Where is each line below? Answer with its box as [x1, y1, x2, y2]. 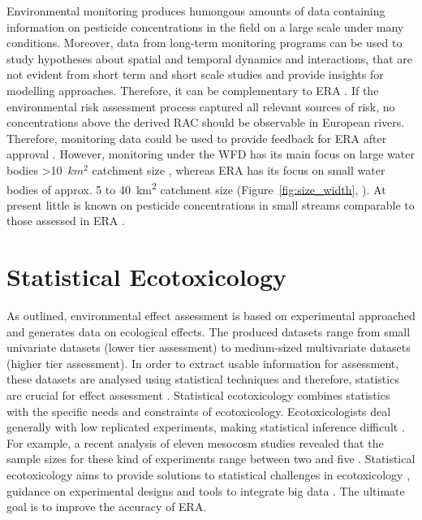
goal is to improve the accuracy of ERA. [6, 498, 207, 515]
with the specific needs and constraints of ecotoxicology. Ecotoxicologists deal [6, 402, 391, 419]
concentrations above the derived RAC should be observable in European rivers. [6, 114, 405, 131]
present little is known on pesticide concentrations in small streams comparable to [6, 196, 415, 213]
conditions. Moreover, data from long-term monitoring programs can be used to [6, 34, 403, 51]
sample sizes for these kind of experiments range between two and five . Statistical [6, 450, 416, 467]
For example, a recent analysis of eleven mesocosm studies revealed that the [6, 434, 384, 451]
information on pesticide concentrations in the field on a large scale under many [6, 18, 404, 35]
